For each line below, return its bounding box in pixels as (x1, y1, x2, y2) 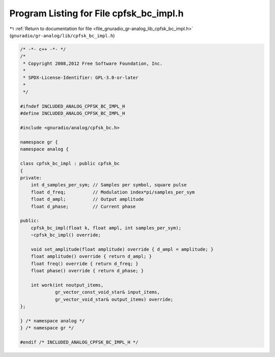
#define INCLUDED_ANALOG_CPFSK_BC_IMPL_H (20, 110, 125, 116)
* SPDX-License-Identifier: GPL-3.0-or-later (23, 75, 139, 81)
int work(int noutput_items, (31, 282, 104, 288)
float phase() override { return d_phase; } (31, 268, 144, 274)
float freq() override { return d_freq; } (31, 260, 139, 267)
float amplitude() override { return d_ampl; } (31, 253, 152, 259)
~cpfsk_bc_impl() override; (31, 232, 101, 238)
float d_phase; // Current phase (31, 203, 136, 209)
